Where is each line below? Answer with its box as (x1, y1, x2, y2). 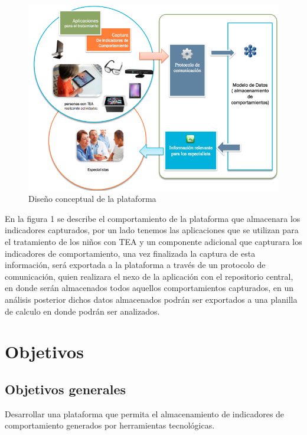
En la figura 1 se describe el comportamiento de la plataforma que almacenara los (5, 212, 301, 224)
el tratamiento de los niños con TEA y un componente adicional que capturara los (5, 236, 302, 248)
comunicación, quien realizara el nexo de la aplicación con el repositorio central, (5, 270, 293, 282)
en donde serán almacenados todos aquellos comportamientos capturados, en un (5, 282, 294, 294)
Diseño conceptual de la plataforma (28, 192, 156, 205)
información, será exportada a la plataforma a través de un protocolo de (5, 259, 266, 271)
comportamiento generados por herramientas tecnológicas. (5, 419, 215, 431)
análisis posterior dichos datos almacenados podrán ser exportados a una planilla (5, 293, 298, 306)
